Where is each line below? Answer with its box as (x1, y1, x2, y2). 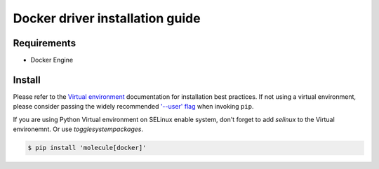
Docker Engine (30, 56, 74, 65)
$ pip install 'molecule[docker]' (27, 144, 147, 152)
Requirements (13, 37, 77, 49)
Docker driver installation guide (13, 11, 201, 26)
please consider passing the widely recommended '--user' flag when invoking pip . (13, 102, 254, 111)
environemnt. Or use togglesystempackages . (13, 125, 144, 133)
